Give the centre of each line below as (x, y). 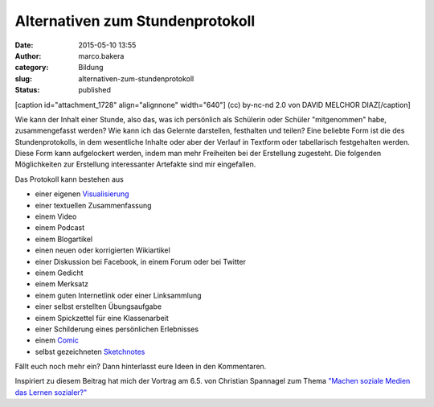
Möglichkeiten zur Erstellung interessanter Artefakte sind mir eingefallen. (135, 164)
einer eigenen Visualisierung (82, 194)
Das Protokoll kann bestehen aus (69, 179)
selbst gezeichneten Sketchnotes (90, 351)
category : (32, 68)
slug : (23, 78)
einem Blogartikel (63, 239)
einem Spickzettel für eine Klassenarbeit (102, 318)
